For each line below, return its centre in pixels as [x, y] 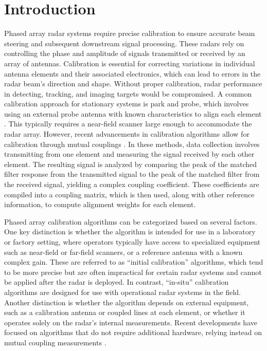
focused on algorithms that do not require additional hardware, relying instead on [133, 332]
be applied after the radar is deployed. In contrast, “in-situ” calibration [117, 282]
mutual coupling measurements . [55, 342]
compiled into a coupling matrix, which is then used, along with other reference [129, 194]
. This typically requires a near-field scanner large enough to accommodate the [128, 124]
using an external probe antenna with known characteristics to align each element [133, 113]
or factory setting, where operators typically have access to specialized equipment [132, 242]
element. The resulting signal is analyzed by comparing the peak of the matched [131, 164]
